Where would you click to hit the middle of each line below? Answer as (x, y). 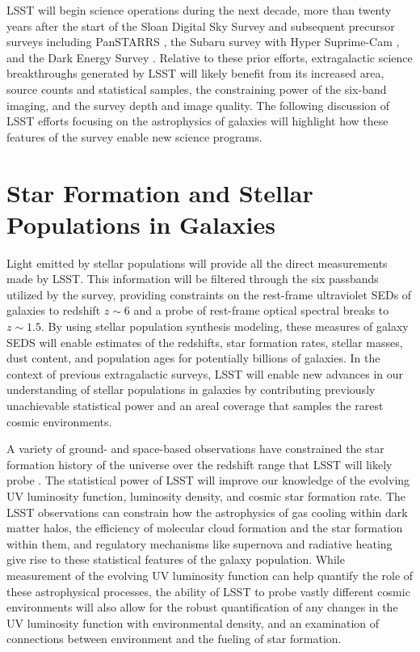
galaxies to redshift (54, 310)
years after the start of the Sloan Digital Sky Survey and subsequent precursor (201, 25)
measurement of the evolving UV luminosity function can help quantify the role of (210, 575)
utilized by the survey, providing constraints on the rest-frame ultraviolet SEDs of (209, 294)
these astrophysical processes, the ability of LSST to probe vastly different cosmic (208, 591)
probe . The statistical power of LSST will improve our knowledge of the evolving (208, 480)
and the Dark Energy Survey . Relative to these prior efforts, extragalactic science (210, 57)
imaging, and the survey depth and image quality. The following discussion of (198, 105)
